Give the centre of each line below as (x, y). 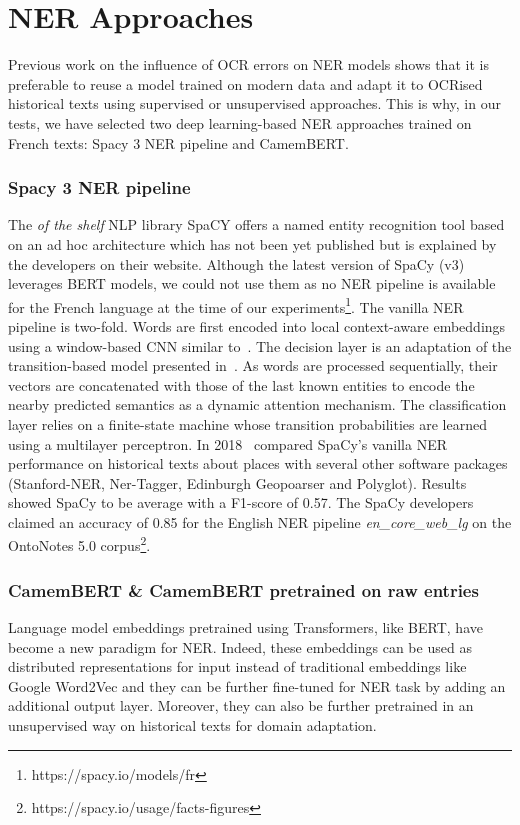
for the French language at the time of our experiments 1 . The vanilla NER (236, 305)
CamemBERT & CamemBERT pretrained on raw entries (243, 589)
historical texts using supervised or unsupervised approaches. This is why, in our (254, 103)
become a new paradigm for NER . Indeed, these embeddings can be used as (240, 646)
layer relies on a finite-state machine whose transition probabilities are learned (247, 423)
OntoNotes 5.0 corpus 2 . (79, 544)
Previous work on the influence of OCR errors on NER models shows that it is (248, 64)
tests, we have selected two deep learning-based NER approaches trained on (240, 122)
